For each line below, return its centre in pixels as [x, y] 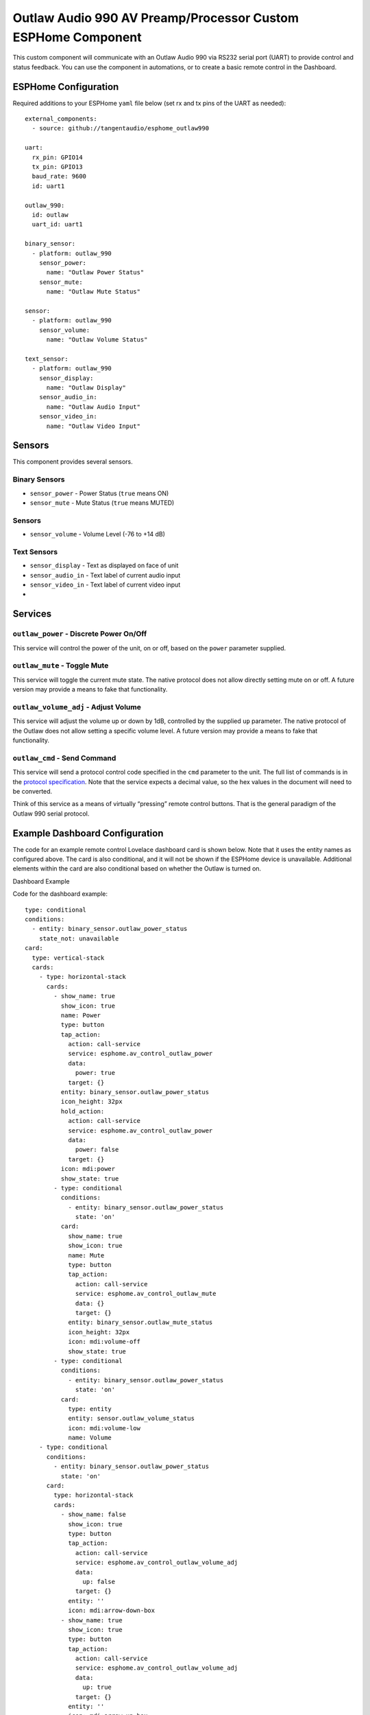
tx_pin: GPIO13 [57, 167]
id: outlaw [50, 215]
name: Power [81, 1015]
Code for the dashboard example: [60, 894]
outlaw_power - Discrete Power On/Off [80, 634]
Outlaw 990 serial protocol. [51, 814]
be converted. [33, 791]
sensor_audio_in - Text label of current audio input [105, 575]
